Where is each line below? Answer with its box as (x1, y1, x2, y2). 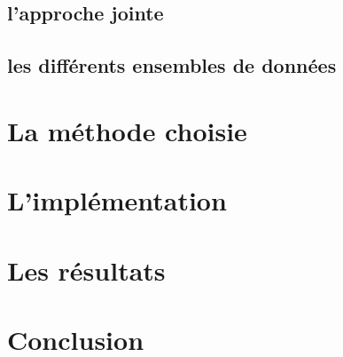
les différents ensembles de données (7, 52, 337, 79)
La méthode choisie (7, 112, 247, 148)
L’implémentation (7, 182, 227, 218)
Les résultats (7, 251, 166, 288)
